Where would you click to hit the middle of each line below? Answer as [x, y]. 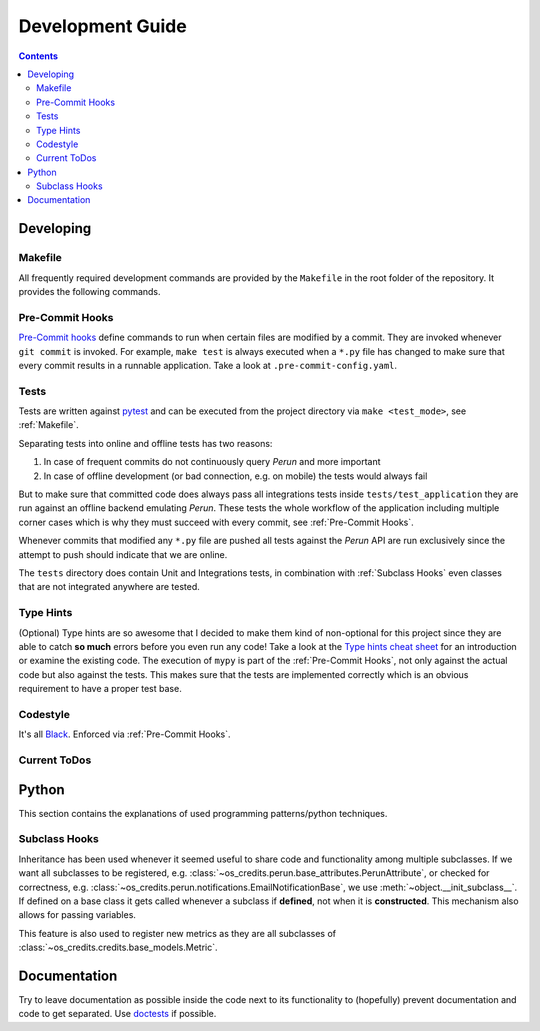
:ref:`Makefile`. [48, 425]
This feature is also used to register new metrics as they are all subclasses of [177, 933]
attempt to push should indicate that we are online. [123, 554]
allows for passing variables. [77, 915]
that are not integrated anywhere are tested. [109, 587]
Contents [38, 56]
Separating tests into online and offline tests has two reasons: [145, 443]
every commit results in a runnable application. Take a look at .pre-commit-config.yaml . [208, 365]
